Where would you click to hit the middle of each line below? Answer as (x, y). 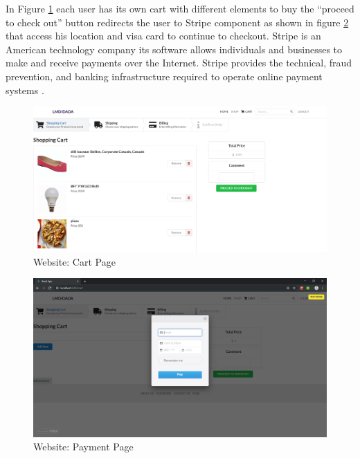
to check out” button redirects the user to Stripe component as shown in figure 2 (177, 22)
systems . (25, 90)
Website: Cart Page (74, 261)
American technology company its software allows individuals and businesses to (174, 49)
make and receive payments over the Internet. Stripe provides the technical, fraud (179, 63)
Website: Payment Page (83, 447)
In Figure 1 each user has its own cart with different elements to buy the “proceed (180, 8)
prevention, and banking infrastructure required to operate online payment (164, 76)
